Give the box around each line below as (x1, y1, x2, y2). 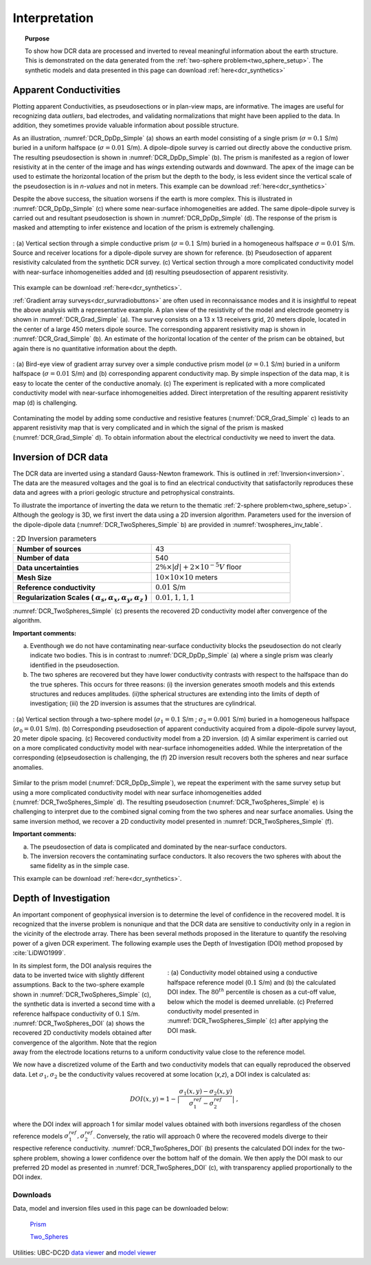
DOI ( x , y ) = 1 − (129, 1095, 177, 1103)
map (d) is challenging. (12, 399, 78, 407)
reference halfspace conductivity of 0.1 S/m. (12, 1009, 140, 1018)
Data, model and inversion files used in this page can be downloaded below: (12, 1205, 229, 1213)
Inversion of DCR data (12, 451, 109, 463)
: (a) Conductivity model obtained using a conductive (167, 969, 318, 977)
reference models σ (12, 1132, 69, 1140)
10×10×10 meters (155, 572, 218, 582)
